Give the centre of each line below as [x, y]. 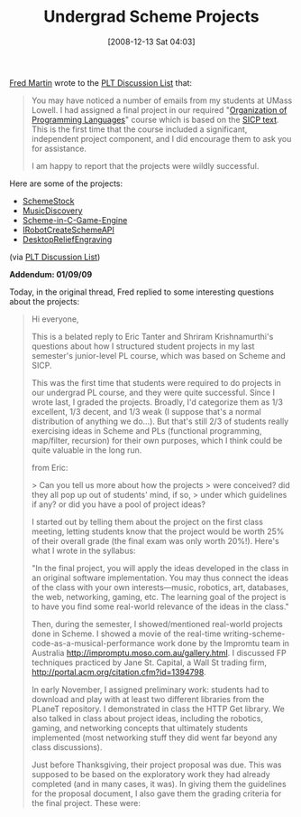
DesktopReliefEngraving [67, 239]
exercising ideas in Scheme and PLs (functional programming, [146, 430]
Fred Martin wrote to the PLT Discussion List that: [100, 82]
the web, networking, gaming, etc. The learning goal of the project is [159, 596]
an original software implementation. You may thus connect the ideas [160, 578]
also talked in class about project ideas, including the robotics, [147, 718]
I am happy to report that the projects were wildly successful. [145, 165]
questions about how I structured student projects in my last [143, 346]
